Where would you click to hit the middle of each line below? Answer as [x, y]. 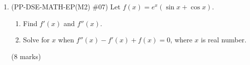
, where [181, 40]
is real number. [224, 40]
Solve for [36, 40]
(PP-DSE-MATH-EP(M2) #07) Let [66, 6]
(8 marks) [26, 56]
